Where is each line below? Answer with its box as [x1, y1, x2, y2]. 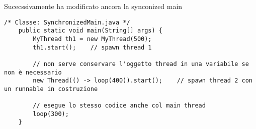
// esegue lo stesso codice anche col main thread [33, 102, 206, 109]
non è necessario [4, 68, 62, 76]
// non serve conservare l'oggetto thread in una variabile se [33, 60, 249, 67]
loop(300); [33, 110, 69, 117]
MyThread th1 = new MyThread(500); [33, 35, 152, 42]
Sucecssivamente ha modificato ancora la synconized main [4, 1, 183, 11]
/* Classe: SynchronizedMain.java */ [4, 18, 130, 26]
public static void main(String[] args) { [18, 27, 162, 34]
